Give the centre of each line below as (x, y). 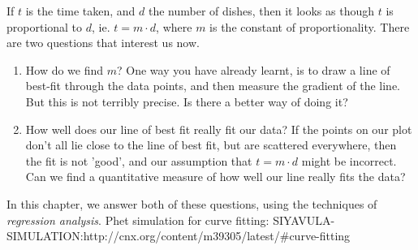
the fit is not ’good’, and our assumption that (139, 160)
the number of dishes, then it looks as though (261, 11)
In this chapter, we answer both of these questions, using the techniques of (192, 203)
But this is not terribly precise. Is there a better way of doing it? (187, 101)
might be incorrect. (349, 160)
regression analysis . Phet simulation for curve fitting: (138, 220)
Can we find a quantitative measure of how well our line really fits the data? (215, 177)
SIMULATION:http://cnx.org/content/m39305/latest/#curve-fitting (179, 236)
